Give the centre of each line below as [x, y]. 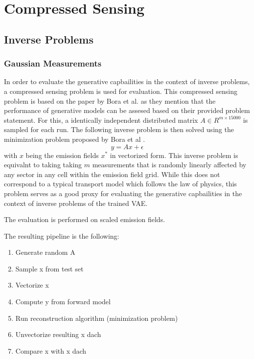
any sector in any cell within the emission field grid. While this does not [112, 174]
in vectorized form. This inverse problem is [174, 155]
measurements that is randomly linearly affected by [169, 165]
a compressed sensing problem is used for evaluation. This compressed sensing [121, 91]
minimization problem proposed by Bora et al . [75, 139]
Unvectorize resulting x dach [58, 334]
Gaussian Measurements [53, 63]
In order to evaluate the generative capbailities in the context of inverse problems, [127, 81]
